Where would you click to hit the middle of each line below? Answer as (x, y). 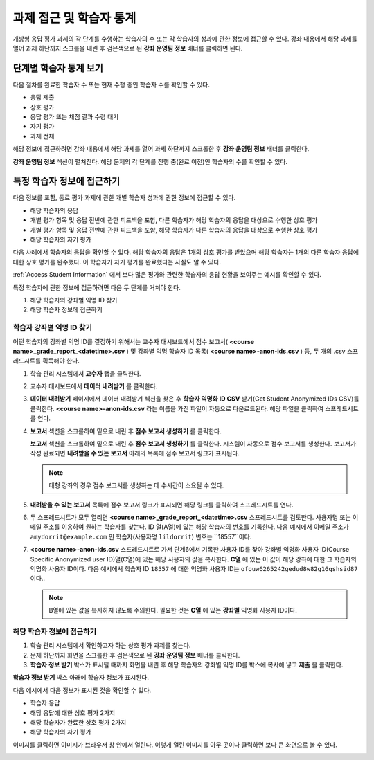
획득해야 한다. (61, 361)
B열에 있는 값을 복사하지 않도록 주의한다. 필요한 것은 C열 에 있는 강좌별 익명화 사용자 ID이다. (173, 610)
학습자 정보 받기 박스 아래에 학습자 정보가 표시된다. (81, 678)
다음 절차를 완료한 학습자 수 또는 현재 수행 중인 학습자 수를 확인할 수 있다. (112, 84)
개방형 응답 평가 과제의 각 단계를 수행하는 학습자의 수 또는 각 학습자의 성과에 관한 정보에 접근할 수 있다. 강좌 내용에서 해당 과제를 (185, 39)
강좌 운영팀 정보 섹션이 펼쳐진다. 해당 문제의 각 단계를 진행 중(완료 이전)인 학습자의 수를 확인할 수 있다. (150, 161)
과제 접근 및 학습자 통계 (74, 18)
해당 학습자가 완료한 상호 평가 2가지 (78, 722)
